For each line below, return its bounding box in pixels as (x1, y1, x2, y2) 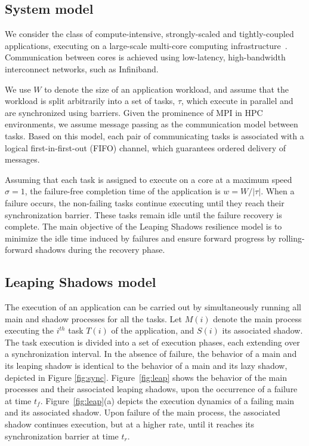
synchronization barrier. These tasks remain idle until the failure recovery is (5, 208, 282, 221)
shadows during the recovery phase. (35, 243, 165, 256)
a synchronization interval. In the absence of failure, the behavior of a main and (5, 347, 297, 360)
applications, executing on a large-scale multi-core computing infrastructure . (5, 39, 288, 51)
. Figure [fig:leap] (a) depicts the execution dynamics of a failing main (40, 394, 295, 407)
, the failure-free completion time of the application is (24, 185, 221, 197)
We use (5, 83, 31, 95)
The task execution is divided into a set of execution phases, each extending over (5, 335, 300, 348)
